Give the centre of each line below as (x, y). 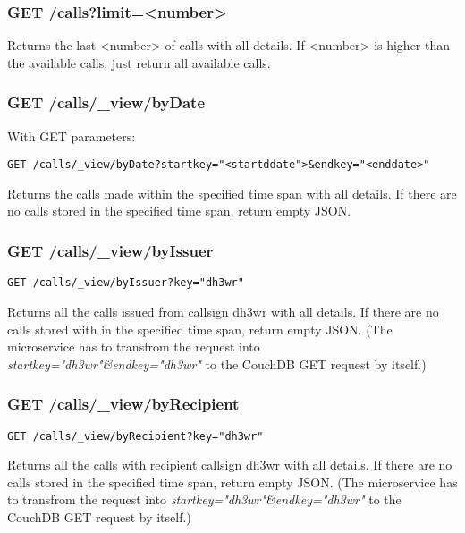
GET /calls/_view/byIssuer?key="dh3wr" (126, 283)
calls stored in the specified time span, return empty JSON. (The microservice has (232, 482)
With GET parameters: (72, 135)
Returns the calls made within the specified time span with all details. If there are (232, 193)
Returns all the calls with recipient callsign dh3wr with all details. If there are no (230, 465)
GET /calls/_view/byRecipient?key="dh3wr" (135, 436)
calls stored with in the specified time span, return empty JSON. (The (200, 329)
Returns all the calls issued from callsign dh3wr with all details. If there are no (223, 311)
